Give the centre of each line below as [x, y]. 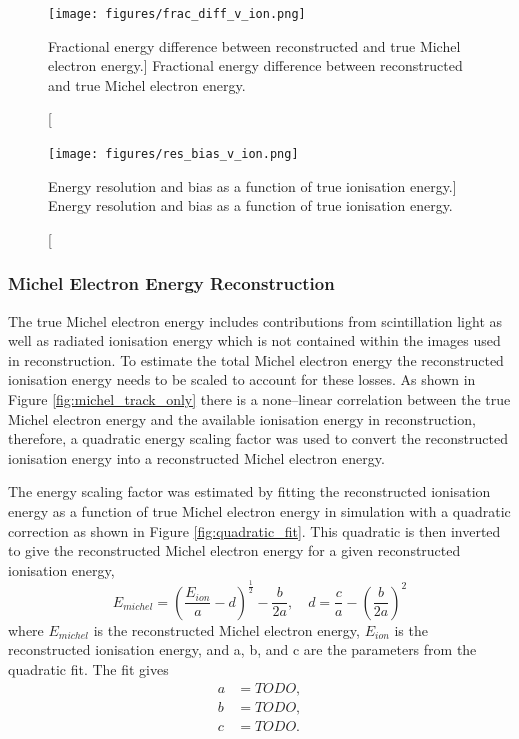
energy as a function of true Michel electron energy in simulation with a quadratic [259, 511]
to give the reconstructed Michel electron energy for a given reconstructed [234, 550]
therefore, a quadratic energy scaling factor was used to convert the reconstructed [258, 438]
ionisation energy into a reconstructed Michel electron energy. [196, 457]
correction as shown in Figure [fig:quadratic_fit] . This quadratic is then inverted [254, 530]
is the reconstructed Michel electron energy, [226, 629]
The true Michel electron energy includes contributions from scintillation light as [255, 320]
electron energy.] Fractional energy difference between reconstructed [255, 65]
